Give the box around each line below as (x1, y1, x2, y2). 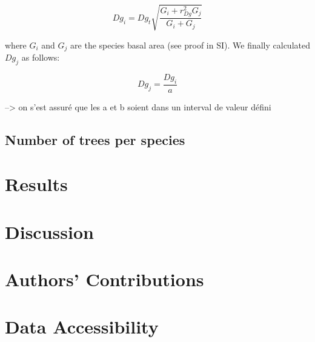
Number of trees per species (5, 130, 185, 149)
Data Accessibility (5, 314, 159, 339)
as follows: (21, 51, 60, 63)
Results (5, 172, 68, 196)
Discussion (5, 219, 94, 244)
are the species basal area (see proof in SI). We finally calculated (70, 38, 310, 51)
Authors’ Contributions (5, 266, 204, 291)
